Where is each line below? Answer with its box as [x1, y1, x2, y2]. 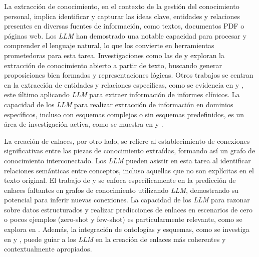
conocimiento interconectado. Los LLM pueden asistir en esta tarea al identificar [4, 155, 251, 165]
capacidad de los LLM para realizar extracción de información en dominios [4, 99, 233, 109]
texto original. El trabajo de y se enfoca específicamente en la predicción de [4, 175, 236, 185]
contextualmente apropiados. [4, 243, 92, 254]
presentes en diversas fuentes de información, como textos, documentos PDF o [4, 21, 244, 31]
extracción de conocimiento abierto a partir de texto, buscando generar [4, 60, 222, 70]
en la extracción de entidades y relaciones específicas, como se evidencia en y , [4, 79, 243, 90]
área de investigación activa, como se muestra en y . [4, 119, 163, 129]
